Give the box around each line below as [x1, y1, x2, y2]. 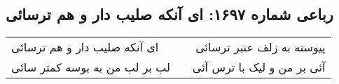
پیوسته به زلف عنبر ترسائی [195, 39, 326, 56]
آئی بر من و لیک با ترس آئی [192, 59, 326, 76]
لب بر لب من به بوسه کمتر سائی [11, 59, 170, 76]
